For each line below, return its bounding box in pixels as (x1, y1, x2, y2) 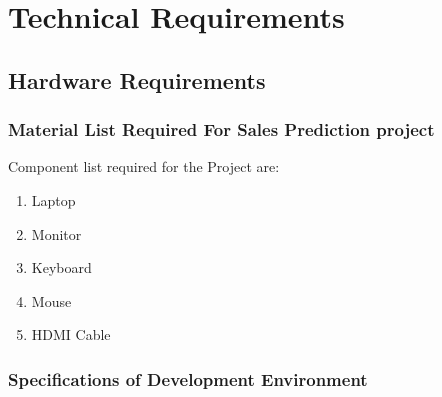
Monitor (31, 223, 82, 244)
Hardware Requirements (8, 64, 266, 95)
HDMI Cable (31, 324, 111, 345)
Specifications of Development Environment (8, 366, 368, 391)
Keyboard (31, 257, 92, 278)
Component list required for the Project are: (8, 156, 280, 177)
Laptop (31, 189, 76, 210)
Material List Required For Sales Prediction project (8, 117, 435, 142)
